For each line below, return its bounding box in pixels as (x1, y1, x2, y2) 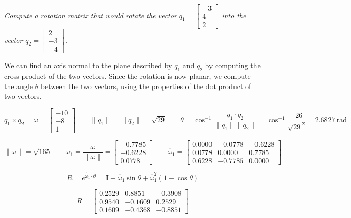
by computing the (205, 60, 261, 71)
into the (222, 10, 246, 20)
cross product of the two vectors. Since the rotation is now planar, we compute (4, 70, 251, 81)
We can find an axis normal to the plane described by (4, 60, 172, 71)
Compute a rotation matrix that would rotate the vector (4, 10, 177, 20)
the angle (4, 80, 33, 91)
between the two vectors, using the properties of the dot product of (40, 80, 251, 91)
